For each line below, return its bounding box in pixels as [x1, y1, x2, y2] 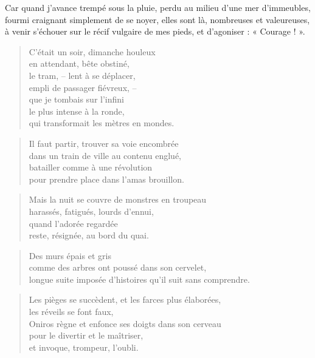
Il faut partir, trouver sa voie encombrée [29, 137, 179, 149]
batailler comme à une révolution [29, 161, 153, 174]
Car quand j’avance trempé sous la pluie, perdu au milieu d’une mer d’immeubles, [5, 1, 311, 13]
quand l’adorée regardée [29, 217, 118, 229]
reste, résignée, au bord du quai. [29, 229, 149, 241]
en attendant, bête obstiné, [29, 57, 130, 70]
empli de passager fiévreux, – [29, 81, 137, 93]
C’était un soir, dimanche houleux [29, 45, 156, 58]
